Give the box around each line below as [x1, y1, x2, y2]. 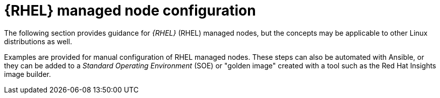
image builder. [4, 69, 51, 78]
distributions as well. [4, 37, 72, 46]
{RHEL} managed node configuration [4, 2, 256, 19]
